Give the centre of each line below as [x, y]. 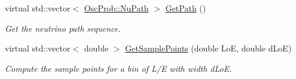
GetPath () [186, 8]
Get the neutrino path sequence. [63, 28]
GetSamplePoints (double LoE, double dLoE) [208, 48]
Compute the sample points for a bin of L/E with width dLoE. [118, 68]
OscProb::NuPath [116, 8]
